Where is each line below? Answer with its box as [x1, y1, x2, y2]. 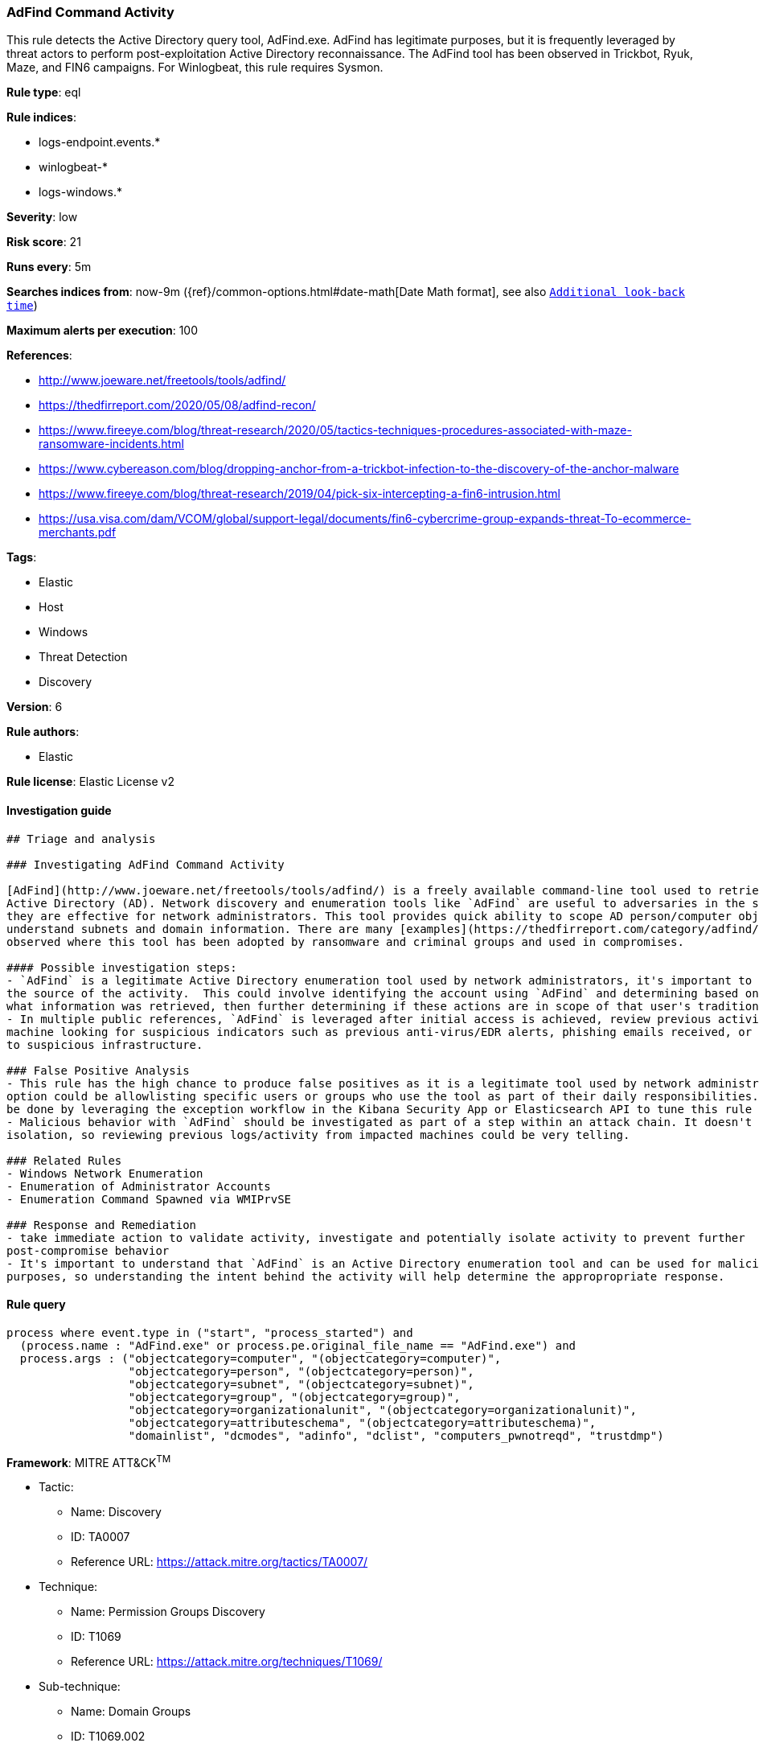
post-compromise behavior [6, 1243, 170, 1257]
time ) [6, 298, 38, 313]
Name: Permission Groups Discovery [71, 1605, 265, 1619]
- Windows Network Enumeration [6, 1166, 203, 1180]
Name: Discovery [71, 1505, 162, 1519]
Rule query [6, 1297, 66, 1312]
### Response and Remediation [6, 1218, 197, 1231]
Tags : [6, 550, 37, 565]
